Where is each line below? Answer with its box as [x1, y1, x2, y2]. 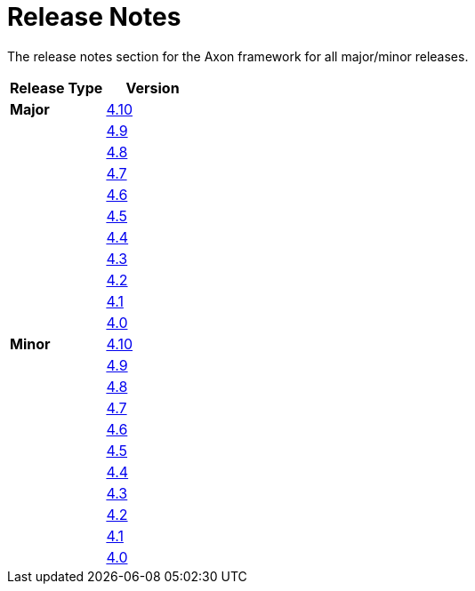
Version [125, 78, 180, 97]
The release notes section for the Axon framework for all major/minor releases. [7, 48, 469, 64]
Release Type [10, 78, 103, 97]
